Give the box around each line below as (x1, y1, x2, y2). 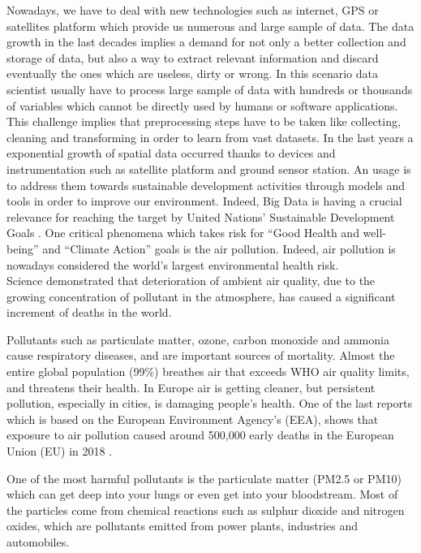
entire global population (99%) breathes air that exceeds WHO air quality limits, (6, 363, 410, 380)
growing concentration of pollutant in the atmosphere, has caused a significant (6, 287, 396, 305)
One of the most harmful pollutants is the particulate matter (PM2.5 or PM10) (6, 469, 402, 486)
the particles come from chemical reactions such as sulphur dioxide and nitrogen (6, 501, 405, 518)
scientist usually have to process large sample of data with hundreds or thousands (6, 80, 413, 97)
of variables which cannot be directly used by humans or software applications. (6, 97, 398, 114)
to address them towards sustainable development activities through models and (6, 176, 406, 193)
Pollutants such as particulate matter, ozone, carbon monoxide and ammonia (6, 331, 389, 348)
